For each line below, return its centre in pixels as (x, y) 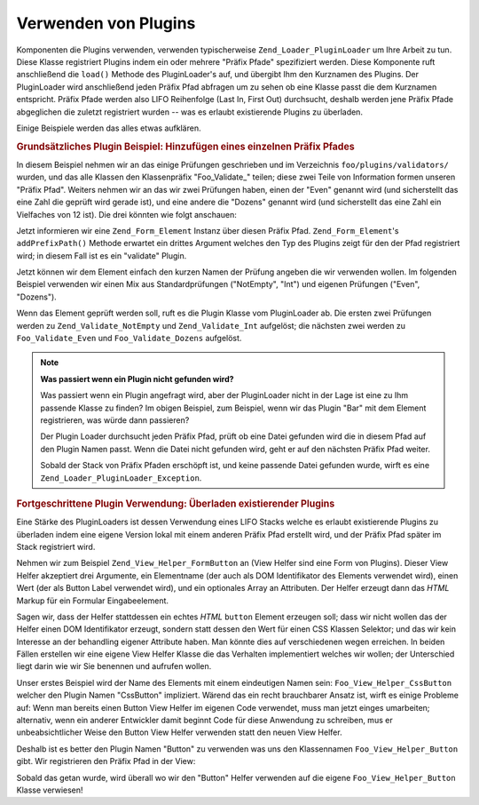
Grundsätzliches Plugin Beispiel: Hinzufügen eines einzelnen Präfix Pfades (185, 147)
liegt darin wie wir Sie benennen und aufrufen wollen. (114, 666)
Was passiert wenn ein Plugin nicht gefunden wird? (137, 379)
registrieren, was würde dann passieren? (115, 420)
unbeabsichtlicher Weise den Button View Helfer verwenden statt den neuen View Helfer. (179, 732)
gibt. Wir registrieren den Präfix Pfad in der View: (106, 761)
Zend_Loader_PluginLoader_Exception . (121, 478)
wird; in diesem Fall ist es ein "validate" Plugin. (102, 255)
